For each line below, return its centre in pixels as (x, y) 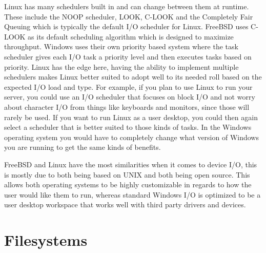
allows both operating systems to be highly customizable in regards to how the (128, 184)
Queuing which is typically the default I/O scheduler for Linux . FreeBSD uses (126, 26)
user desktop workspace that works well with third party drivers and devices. (125, 205)
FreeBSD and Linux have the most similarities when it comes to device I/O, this (131, 164)
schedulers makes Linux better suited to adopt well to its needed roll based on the (133, 77)
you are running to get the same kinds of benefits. (83, 147)
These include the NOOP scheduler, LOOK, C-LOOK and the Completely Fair (129, 16)
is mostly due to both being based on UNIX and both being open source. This (127, 174)
